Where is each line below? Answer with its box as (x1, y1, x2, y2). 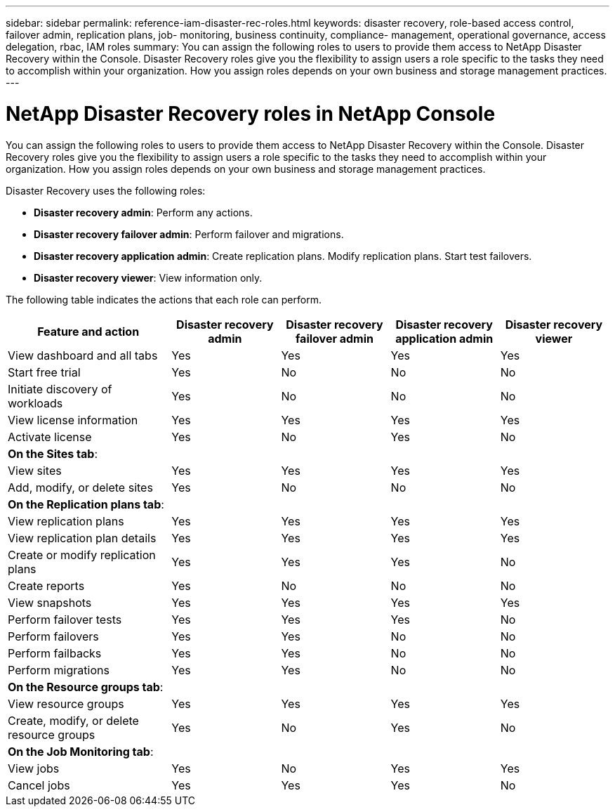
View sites (8, 463, 62, 478)
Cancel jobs (8, 778, 70, 792)
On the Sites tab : (8, 446, 98, 461)
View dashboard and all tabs (8, 348, 158, 362)
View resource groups (8, 696, 124, 711)
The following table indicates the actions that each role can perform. (6, 293, 322, 306)
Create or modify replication (8, 547, 156, 562)
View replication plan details (8, 530, 157, 545)
